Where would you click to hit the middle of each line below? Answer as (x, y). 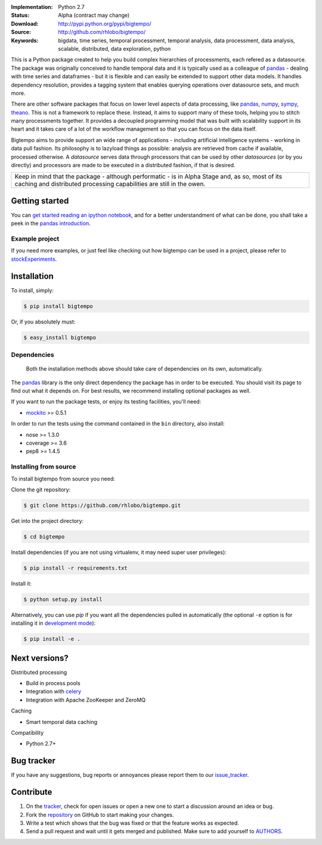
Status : (20, 16)
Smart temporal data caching (62, 721)
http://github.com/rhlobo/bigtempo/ (102, 32)
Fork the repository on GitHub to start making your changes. (100, 815)
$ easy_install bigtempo (60, 337)
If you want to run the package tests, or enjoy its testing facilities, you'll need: (106, 402)
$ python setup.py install (63, 599)
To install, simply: (32, 290)
